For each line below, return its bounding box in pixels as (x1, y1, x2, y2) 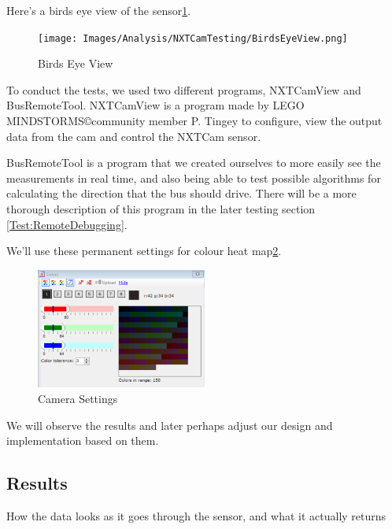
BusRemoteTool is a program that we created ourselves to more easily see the (6, 154, 381, 171)
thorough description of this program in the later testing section (6, 201, 316, 216)
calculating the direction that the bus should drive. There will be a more (6, 185, 357, 202)
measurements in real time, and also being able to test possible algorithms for (6, 169, 381, 186)
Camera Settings (38, 390, 118, 406)
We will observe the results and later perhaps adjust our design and (6, 416, 333, 433)
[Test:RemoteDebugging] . (6, 216, 128, 232)
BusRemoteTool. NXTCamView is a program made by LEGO (6, 97, 305, 113)
